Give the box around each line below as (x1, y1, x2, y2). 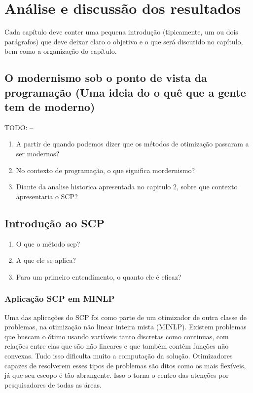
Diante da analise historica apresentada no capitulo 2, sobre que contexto (16, 181, 238, 192)
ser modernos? (16, 148, 60, 159)
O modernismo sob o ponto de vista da (4, 70, 207, 85)
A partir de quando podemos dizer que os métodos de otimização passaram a (16, 139, 249, 149)
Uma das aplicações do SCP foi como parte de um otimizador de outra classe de (4, 312, 247, 322)
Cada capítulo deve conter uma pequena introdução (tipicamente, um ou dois (4, 27, 238, 37)
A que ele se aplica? (16, 255, 76, 265)
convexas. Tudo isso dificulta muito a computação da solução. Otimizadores (4, 351, 233, 361)
